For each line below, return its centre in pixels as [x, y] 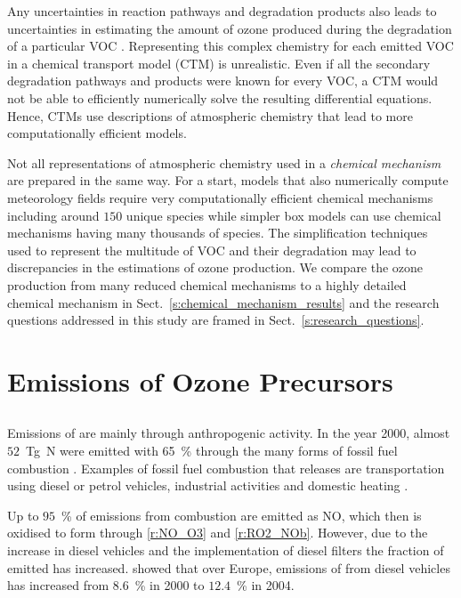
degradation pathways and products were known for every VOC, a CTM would [223, 81]
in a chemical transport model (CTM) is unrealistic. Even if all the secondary [219, 63]
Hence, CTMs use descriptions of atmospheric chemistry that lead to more [210, 115]
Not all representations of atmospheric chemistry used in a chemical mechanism [224, 162]
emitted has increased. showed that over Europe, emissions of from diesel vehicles [229, 567]
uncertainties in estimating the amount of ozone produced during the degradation [230, 28]
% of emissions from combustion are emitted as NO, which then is [242, 515]
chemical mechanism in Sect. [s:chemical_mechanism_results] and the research [223, 302]
